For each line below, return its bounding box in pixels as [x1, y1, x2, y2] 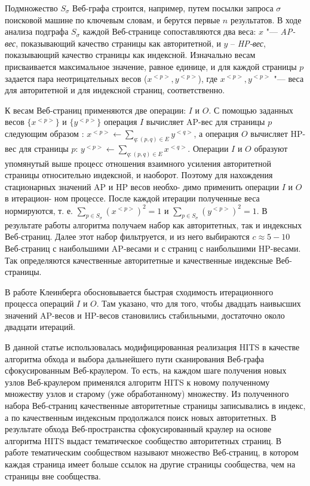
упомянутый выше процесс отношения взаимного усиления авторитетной [5, 157, 272, 169]
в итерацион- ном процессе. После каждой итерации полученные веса [5, 192, 260, 204]
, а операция [194, 127, 239, 139]
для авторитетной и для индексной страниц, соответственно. [5, 84, 225, 96]
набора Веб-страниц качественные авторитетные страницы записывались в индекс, [5, 399, 306, 412]
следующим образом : [5, 127, 84, 139]
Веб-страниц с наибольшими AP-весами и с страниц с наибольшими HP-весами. [5, 242, 301, 254]
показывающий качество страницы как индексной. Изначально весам [5, 48, 256, 61]
